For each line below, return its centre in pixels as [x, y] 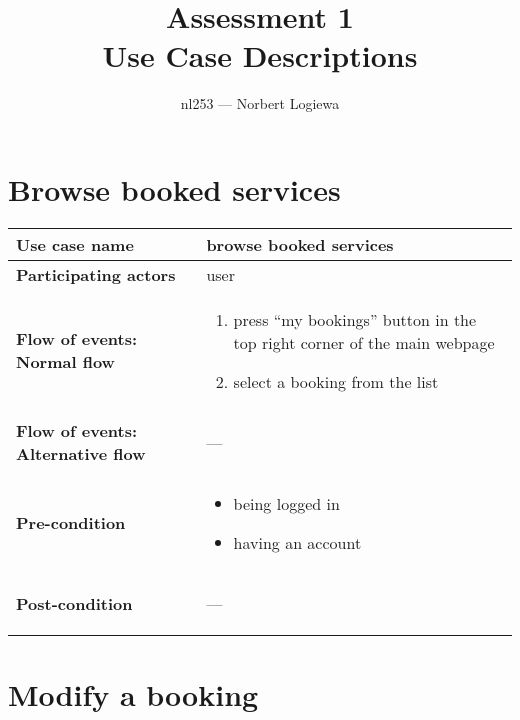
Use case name [75, 244]
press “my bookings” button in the [355, 319]
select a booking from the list [336, 381]
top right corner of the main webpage [364, 342]
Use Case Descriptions [260, 55]
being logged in [286, 503]
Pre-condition [71, 523]
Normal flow [65, 362]
